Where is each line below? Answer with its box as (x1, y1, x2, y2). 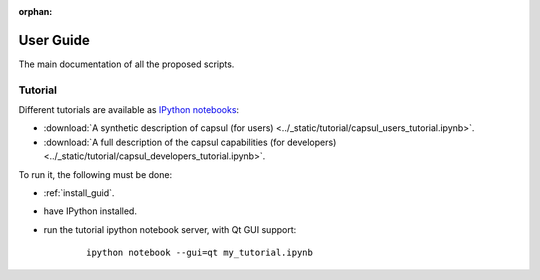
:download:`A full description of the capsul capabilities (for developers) (43, 136, 337, 148)
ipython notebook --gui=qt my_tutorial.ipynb (86, 247, 314, 259)
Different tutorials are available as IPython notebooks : (18, 104, 240, 116)
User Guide (18, 31, 90, 49)
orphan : (18, 6, 53, 17)
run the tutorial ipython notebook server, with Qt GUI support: (43, 223, 297, 235)
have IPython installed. (43, 205, 137, 217)
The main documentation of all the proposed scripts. (18, 58, 235, 70)
